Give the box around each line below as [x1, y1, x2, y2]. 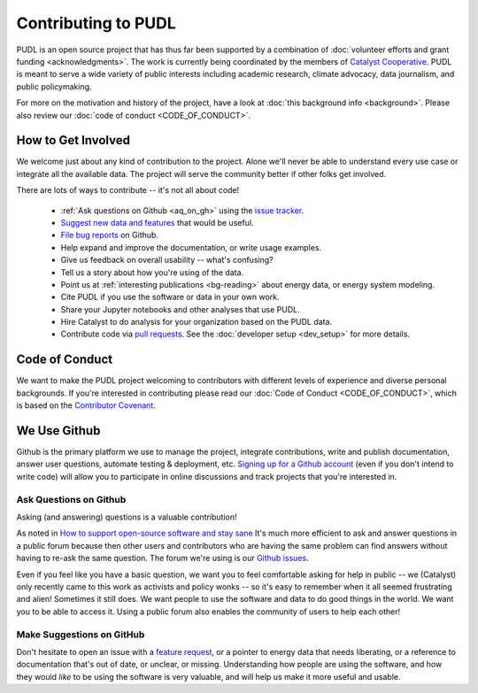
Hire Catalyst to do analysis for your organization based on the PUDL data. [60, 317, 332, 327]
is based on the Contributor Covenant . [16, 400, 157, 411]
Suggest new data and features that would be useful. [60, 217, 254, 227]
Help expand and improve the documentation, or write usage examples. [60, 242, 322, 252]
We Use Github [16, 423, 101, 438]
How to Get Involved [16, 133, 130, 148]
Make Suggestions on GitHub [16, 628, 145, 641]
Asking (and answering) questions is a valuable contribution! [16, 512, 237, 522]
